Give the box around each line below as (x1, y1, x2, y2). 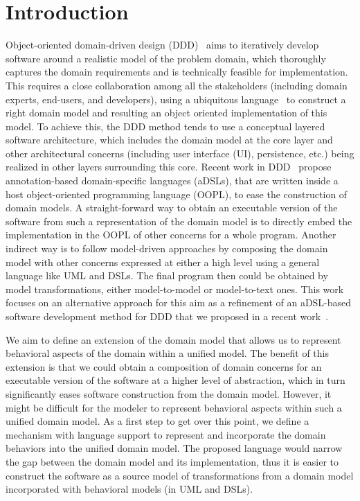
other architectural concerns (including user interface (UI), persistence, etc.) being (6, 146, 354, 160)
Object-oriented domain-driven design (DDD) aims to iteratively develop (6, 37, 319, 52)
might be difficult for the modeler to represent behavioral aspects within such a (6, 400, 342, 414)
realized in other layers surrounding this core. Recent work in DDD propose (6, 159, 332, 174)
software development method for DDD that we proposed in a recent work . (6, 309, 329, 323)
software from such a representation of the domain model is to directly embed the (6, 213, 352, 228)
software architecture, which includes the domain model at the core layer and (6, 132, 333, 147)
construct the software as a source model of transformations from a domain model (6, 468, 354, 482)
